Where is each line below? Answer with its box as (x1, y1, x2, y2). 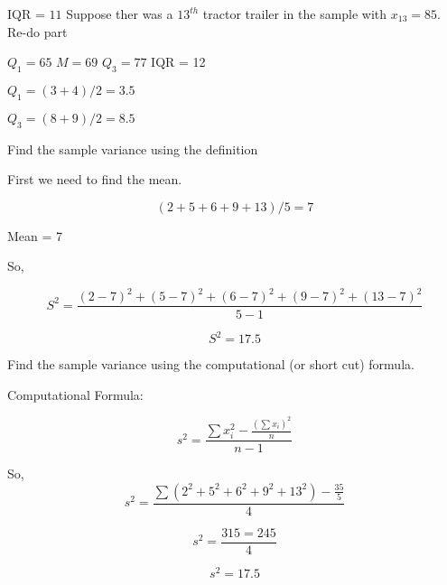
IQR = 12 (151, 52, 206, 71)
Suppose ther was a (66, 5, 173, 23)
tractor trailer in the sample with (202, 5, 387, 23)
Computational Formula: (7, 385, 144, 404)
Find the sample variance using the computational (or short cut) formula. (7, 355, 414, 374)
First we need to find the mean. (7, 170, 182, 189)
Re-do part (7, 22, 68, 41)
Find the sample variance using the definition (7, 139, 258, 158)
